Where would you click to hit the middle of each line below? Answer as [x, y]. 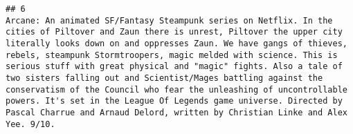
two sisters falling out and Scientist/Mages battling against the [164, 78]
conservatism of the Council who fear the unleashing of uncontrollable [176, 89]
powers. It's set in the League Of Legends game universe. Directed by [174, 101]
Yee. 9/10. [30, 124]
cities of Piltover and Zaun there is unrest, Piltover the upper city [174, 32]
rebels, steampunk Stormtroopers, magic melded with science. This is [172, 55]
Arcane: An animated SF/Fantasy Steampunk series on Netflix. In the [169, 20]
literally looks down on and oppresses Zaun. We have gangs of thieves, [176, 43]
